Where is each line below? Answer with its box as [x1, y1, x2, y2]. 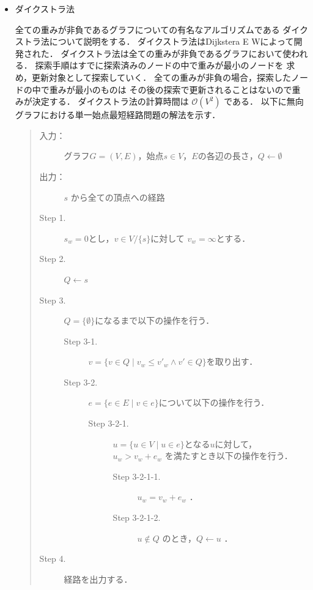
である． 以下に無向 [224, 95, 304, 108]
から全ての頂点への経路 [70, 190, 165, 203]
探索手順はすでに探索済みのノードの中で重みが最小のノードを [35, 59, 284, 72]
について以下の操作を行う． [158, 396, 270, 409]
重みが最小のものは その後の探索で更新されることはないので [49, 83, 292, 95]
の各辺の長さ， [197, 149, 258, 162]
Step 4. [39, 552, 66, 565]
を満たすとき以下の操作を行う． [164, 449, 293, 462]
